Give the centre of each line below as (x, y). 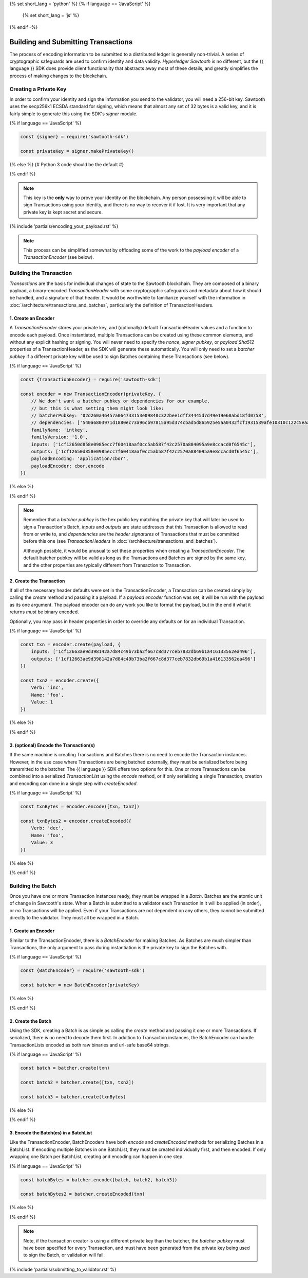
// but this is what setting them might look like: (98, 408)
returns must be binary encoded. (44, 612)
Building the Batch (33, 886)
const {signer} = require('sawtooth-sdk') (74, 137)
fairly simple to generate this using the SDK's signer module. (74, 114)
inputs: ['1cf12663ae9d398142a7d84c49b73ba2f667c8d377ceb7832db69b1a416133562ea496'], (143, 652)
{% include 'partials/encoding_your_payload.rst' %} (64, 226)
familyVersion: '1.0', (60, 437)
